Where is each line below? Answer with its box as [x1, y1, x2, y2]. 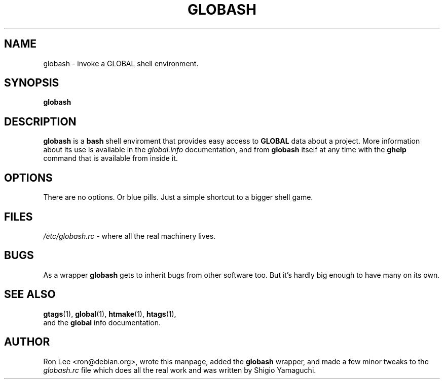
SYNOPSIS [4, 76, 59, 90]
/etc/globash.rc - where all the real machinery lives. [43, 231, 216, 240]
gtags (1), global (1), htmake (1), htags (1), [43, 309, 176, 318]
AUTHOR [4, 335, 50, 349]
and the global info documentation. [43, 318, 161, 327]
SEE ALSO [4, 288, 56, 301]
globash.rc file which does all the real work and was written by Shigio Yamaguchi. [43, 365, 316, 374]
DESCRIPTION [4, 115, 77, 128]
